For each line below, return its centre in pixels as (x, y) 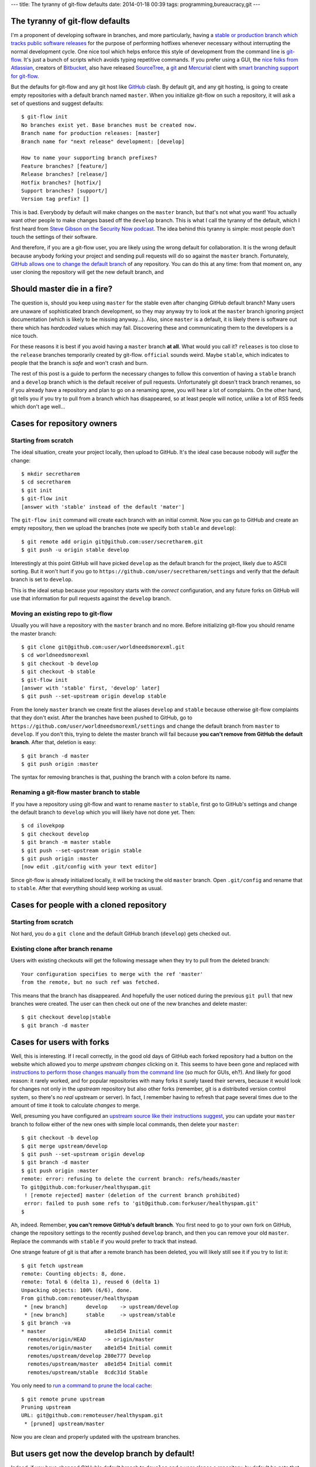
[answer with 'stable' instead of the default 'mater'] (103, 507)
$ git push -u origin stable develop (75, 550)
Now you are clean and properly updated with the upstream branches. (96, 1437)
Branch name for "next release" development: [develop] (103, 141)
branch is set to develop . (42, 579)
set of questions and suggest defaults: (57, 103)
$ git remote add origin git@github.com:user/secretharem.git (112, 542)
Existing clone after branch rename (62, 949)
